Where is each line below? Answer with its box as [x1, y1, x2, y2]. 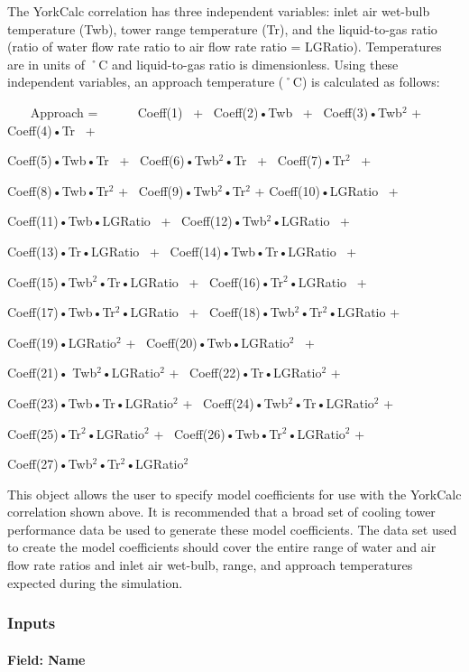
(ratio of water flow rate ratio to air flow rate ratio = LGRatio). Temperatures [7, 37, 442, 56]
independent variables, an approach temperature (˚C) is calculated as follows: [7, 72, 440, 91]
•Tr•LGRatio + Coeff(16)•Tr [97, 272, 284, 291]
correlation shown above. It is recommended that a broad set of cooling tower [7, 502, 436, 521]
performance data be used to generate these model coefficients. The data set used [7, 519, 457, 538]
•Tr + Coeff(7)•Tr [224, 151, 345, 170]
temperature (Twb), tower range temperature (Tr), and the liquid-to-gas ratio [7, 19, 437, 38]
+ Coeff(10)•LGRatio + [254, 181, 399, 200]
